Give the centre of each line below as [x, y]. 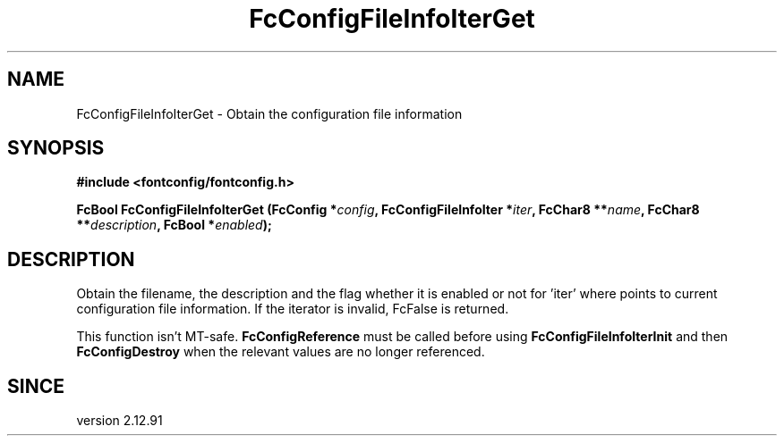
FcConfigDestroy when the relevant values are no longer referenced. [281, 352]
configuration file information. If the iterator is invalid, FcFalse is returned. [293, 309]
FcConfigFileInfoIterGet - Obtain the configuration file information [269, 113]
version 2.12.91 [119, 421]
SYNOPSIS [56, 148]
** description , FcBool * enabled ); [174, 225]
